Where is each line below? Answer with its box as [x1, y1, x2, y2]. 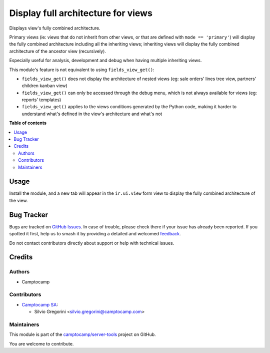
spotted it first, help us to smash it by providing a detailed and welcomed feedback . [9, 231, 181, 237]
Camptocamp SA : [21, 301, 58, 307]
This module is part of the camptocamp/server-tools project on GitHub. [9, 331, 156, 337]
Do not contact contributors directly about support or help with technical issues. [9, 240, 174, 246]
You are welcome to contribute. [9, 340, 74, 346]
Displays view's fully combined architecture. [9, 25, 100, 31]
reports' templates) [21, 97, 61, 103]
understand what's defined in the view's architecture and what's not [21, 111, 162, 117]
